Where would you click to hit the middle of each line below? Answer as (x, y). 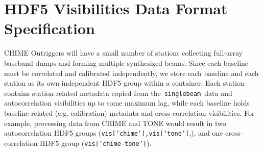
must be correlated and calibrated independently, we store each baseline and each (131, 73)
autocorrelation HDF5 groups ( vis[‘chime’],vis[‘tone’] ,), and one (114, 133)
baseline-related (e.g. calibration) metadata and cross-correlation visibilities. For (129, 112)
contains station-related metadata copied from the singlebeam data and (118, 93)
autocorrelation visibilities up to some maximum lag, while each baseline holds (127, 103)
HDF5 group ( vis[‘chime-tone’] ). (96, 143)
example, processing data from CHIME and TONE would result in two (115, 123)
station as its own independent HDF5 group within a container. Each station (124, 83)
